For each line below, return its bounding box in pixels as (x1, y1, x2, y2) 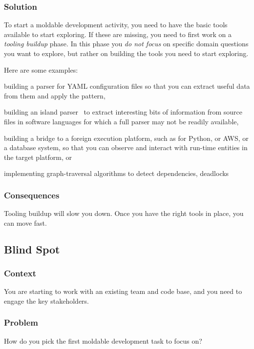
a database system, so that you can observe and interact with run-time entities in (4, 142, 248, 153)
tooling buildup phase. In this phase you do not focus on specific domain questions (4, 39, 249, 49)
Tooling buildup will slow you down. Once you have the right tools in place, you (4, 208, 244, 218)
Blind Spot (4, 241, 60, 256)
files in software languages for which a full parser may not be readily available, (4, 116, 239, 126)
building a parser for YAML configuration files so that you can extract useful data (4, 81, 250, 91)
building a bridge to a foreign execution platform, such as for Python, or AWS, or (4, 133, 249, 143)
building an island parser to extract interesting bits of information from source (4, 107, 242, 117)
